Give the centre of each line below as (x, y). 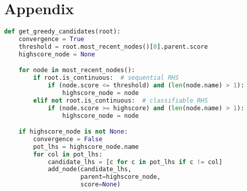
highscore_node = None (57, 54)
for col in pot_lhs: (68, 154)
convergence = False (68, 139)
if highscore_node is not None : (73, 132)
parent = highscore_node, (120, 177)
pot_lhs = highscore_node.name (86, 147)
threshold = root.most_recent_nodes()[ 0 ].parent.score (113, 46)
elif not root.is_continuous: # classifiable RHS (120, 100)
